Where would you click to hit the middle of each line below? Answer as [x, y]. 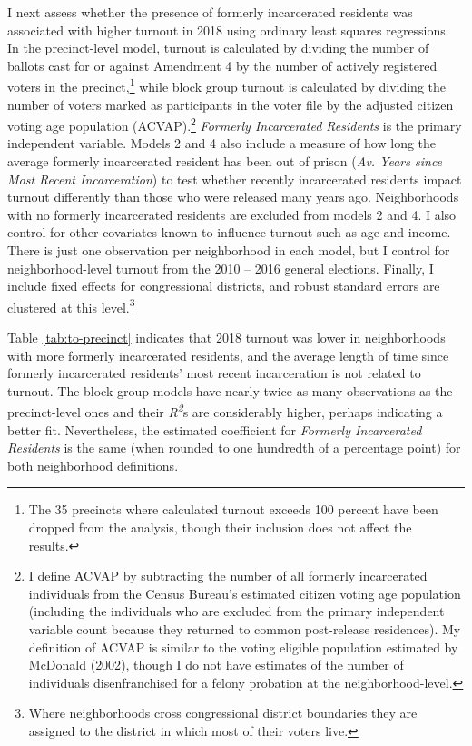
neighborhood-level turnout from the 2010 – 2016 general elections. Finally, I [221, 268]
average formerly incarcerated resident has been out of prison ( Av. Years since [225, 161]
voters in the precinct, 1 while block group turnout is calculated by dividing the [226, 85]
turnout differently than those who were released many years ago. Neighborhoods [233, 197]
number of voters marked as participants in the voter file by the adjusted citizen [231, 104]
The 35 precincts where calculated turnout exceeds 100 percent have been [233, 509]
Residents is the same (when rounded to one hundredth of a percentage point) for [234, 448]
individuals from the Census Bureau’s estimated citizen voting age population [245, 593]
